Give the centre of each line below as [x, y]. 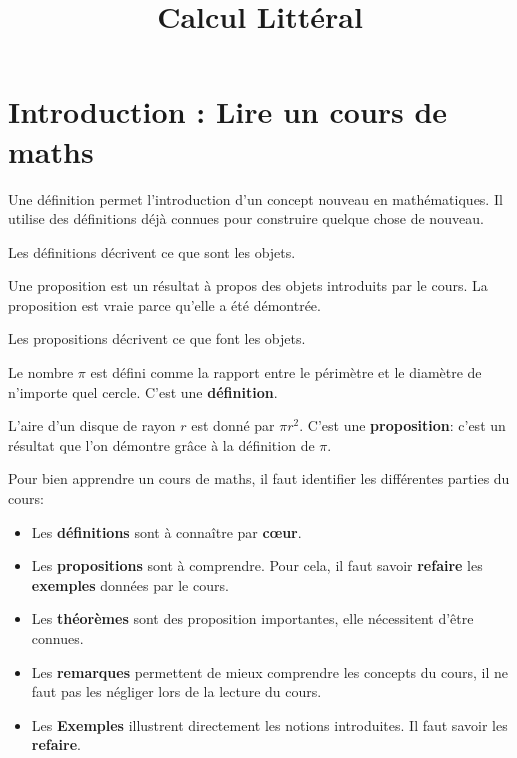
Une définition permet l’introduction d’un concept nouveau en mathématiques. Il [255, 198]
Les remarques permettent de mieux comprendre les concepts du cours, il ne [269, 671]
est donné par [233, 425]
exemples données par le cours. [130, 584]
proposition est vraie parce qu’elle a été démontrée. [164, 304]
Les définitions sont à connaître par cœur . [166, 531]
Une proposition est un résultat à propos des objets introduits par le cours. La [248, 285]
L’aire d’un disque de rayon [92, 425]
